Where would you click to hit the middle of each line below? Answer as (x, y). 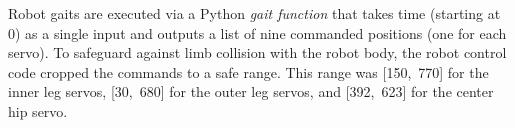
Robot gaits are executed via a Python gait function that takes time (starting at (254, 13)
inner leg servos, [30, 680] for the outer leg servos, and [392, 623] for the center (251, 91)
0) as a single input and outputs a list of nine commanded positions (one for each (257, 32)
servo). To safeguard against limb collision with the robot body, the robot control (257, 52)
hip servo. (38, 110)
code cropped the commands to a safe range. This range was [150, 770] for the (248, 71)
